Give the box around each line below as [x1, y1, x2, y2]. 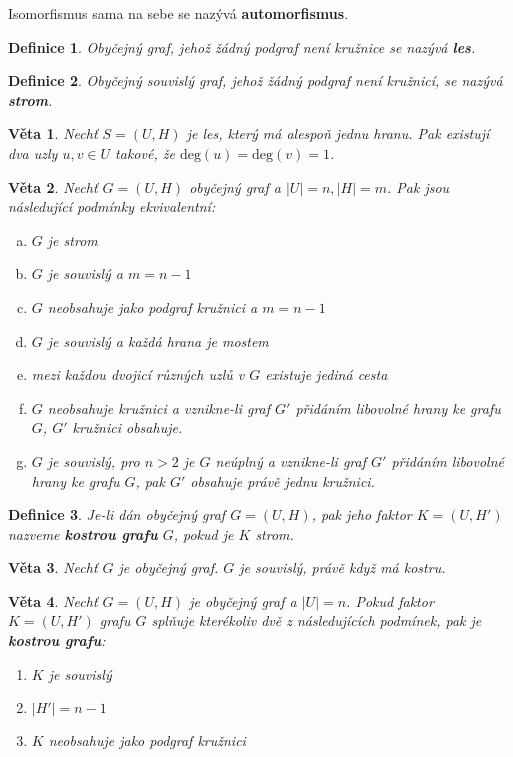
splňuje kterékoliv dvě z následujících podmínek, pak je [151, 610, 482, 631]
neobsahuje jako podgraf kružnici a [47, 296, 258, 317]
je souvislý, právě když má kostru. [239, 557, 446, 578]
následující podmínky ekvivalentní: [8, 196, 216, 217]
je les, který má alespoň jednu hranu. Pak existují [186, 123, 490, 144]
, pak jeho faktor [311, 504, 412, 525]
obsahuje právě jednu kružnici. [190, 470, 375, 491]
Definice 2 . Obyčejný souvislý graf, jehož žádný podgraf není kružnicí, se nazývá [8, 70, 503, 91]
